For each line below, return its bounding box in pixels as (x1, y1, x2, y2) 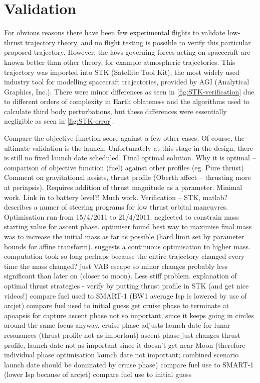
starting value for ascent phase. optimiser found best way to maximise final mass (4, 221, 252, 232)
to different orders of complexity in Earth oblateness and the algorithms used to (4, 96, 249, 107)
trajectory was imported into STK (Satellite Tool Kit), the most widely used (4, 66, 239, 77)
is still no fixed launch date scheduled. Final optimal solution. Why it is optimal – (4, 152, 256, 163)
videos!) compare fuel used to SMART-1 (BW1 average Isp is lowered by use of (4, 290, 247, 301)
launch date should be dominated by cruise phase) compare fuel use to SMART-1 (4, 359, 254, 369)
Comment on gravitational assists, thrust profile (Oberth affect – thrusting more (4, 172, 251, 182)
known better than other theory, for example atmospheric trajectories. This (4, 56, 235, 67)
